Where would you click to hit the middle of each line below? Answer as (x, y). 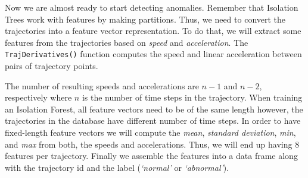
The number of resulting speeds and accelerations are (102, 85)
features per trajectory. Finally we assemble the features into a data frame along (151, 156)
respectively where (38, 97)
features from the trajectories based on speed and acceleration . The (127, 42)
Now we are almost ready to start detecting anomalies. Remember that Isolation (152, 7)
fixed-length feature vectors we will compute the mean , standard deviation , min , (150, 132)
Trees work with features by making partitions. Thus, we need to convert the (145, 19)
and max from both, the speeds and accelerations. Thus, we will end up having (149, 144)
